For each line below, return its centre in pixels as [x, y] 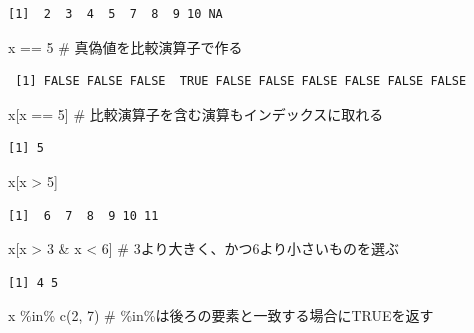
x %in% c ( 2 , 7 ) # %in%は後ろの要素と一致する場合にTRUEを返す [221, 315]
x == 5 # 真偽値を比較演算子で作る [125, 46]
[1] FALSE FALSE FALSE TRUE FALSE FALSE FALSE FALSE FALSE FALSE [241, 81]
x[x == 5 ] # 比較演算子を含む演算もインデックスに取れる [196, 113]
